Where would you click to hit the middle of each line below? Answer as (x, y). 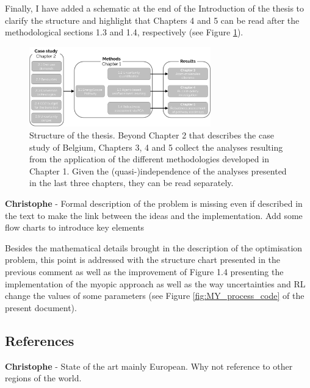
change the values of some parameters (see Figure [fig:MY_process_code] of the (155, 296)
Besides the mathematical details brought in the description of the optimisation (154, 247)
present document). (41, 307)
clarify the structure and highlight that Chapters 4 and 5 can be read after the (152, 20)
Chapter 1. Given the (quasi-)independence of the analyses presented (158, 171)
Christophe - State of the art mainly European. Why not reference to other (149, 366)
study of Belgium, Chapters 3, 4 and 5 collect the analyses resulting (156, 147)
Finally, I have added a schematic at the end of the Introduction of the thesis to (155, 8)
